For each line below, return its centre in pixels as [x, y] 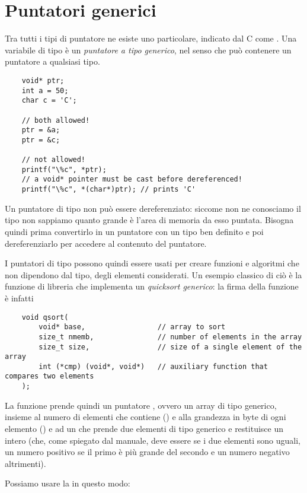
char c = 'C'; [49, 101]
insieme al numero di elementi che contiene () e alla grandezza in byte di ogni [145, 417]
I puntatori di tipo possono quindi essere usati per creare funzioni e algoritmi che [152, 263]
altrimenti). [25, 463]
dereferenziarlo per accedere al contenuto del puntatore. [106, 243]
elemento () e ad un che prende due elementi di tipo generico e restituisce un [144, 428]
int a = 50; [45, 90]
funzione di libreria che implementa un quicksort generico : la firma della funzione [152, 286]
